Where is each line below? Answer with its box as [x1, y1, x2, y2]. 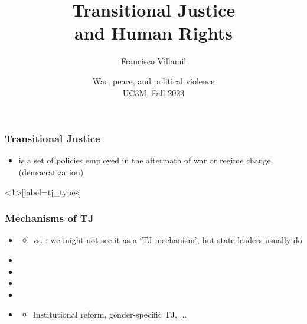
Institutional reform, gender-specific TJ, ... [32, 308, 187, 320]
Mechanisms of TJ [5, 211, 94, 225]
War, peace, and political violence [92, 74, 215, 87]
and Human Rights [74, 21, 233, 45]
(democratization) [18, 165, 84, 178]
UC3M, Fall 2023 [122, 86, 185, 99]
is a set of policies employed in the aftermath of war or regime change [18, 154, 271, 166]
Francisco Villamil [120, 55, 187, 67]
